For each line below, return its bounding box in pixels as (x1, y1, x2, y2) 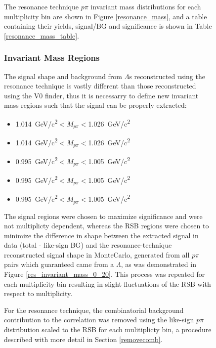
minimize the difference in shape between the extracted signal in (4, 230, 199, 240)
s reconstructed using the (129, 71, 205, 81)
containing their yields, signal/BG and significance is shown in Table (4, 21, 212, 31)
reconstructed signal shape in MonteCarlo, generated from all (4, 249, 190, 260)
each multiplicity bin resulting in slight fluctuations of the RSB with (4, 278, 211, 289)
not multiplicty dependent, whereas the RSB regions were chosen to (4, 220, 209, 231)
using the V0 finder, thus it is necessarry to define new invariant (4, 90, 199, 100)
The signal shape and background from (4, 71, 123, 81)
